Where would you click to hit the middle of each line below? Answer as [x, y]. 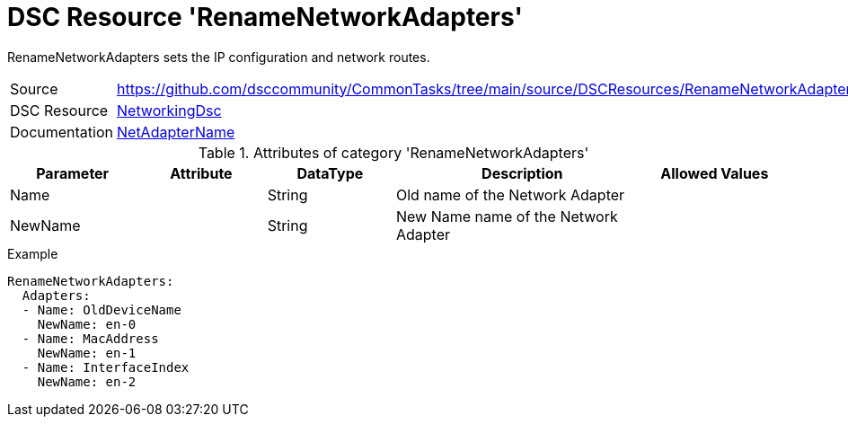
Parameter [73, 173]
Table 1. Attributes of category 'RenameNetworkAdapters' [393, 152]
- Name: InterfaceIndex [106, 367]
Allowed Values [715, 173]
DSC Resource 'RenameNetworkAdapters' [265, 17]
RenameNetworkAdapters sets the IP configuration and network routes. [219, 57]
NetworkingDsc [169, 110]
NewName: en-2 [87, 381]
